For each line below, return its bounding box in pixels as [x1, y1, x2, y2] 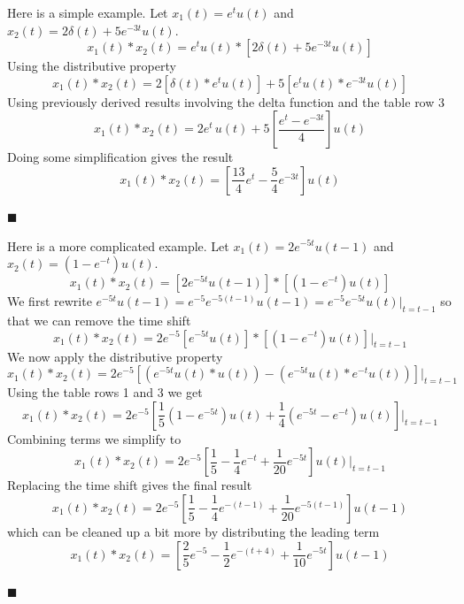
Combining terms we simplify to [7, 429, 182, 447]
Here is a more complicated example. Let [7, 236, 229, 255]
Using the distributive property [7, 57, 176, 75]
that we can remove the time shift [7, 310, 191, 329]
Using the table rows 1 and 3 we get [7, 383, 203, 401]
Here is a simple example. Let [7, 4, 168, 21]
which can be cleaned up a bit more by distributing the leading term [7, 522, 380, 540]
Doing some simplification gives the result [7, 148, 234, 166]
